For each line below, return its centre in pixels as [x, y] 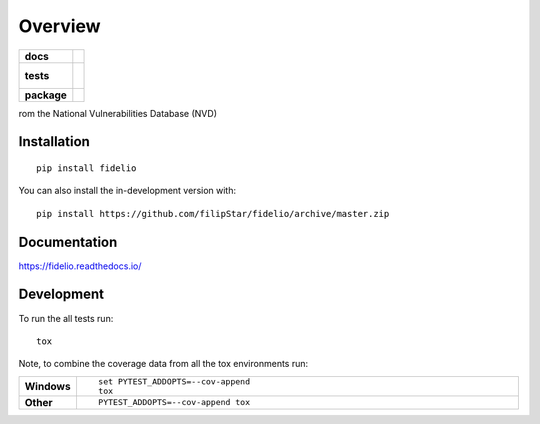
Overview [59, 26]
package [45, 95]
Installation [54, 141]
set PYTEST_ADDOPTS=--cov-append [174, 381]
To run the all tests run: [66, 318]
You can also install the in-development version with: [127, 191]
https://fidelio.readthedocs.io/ [80, 266]
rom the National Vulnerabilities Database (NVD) [117, 113]
